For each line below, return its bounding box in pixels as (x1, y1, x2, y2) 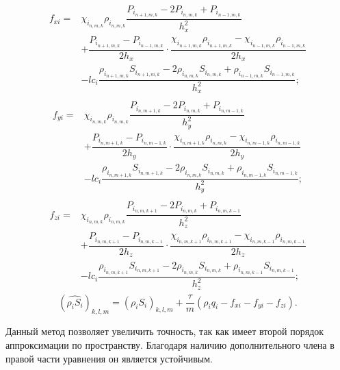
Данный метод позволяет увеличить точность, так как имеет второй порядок (5, 324, 324, 338)
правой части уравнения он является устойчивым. (5, 351, 213, 365)
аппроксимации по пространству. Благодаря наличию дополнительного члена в (5, 337, 335, 351)
